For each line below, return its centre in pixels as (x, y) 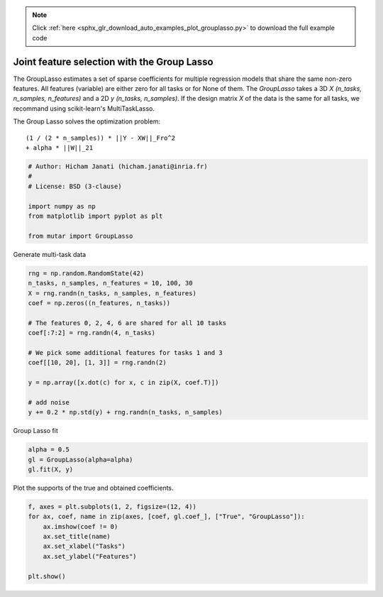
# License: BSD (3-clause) (75, 186)
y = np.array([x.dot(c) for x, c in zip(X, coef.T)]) (123, 383)
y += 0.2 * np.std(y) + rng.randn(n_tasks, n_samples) (125, 412)
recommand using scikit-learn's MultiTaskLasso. (84, 108)
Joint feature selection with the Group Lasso (113, 61)
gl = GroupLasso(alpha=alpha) (81, 459)
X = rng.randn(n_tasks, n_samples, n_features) (112, 293)
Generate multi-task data (50, 254)
